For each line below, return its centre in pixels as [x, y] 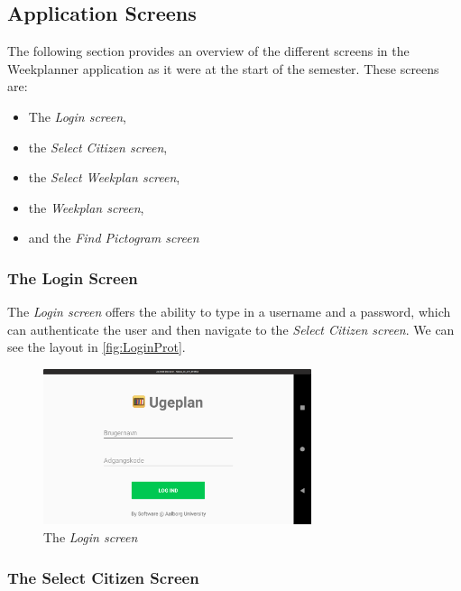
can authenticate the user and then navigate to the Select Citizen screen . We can [231, 329]
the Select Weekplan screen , [104, 177]
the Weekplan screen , [86, 207]
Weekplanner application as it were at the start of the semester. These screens [223, 68]
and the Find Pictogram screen [114, 238]
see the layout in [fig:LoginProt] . [97, 347]
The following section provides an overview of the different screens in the [208, 51]
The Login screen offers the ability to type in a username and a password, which [229, 312]
